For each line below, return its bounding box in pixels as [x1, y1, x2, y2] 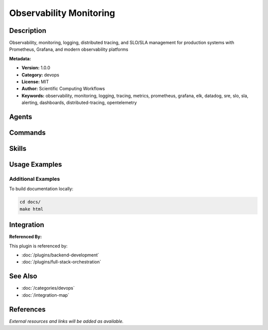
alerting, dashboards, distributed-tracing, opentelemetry [21, 100, 137, 106]
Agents [9, 112, 32, 121]
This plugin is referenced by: [9, 243, 68, 249]
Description [9, 26, 47, 35]
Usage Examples [9, 160, 62, 169]
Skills [9, 144, 27, 153]
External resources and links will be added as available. [9, 318, 124, 324]
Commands [9, 128, 46, 137]
